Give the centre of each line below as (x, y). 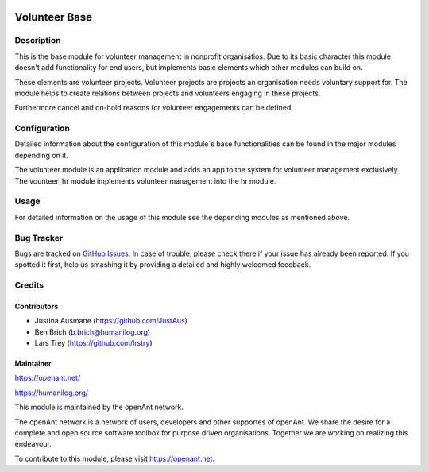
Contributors (37, 306)
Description (38, 41)
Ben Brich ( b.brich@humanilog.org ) (93, 332)
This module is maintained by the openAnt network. (99, 407)
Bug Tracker (39, 238)
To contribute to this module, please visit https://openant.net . (114, 458)
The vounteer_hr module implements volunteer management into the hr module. (145, 181)
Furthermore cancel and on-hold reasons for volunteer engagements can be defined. (154, 108)
